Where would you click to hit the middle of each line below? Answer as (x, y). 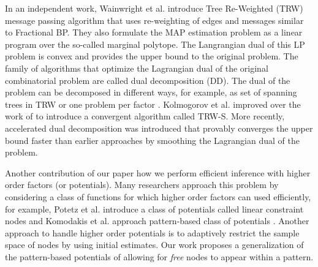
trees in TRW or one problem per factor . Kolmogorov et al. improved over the (153, 104)
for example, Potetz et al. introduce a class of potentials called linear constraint (154, 209)
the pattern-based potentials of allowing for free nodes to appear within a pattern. (159, 256)
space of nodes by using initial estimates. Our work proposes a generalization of (154, 245)
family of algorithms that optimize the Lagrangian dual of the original (137, 68)
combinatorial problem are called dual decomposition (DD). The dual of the (148, 80)
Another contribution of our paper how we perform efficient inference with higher (158, 172)
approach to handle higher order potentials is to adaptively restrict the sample (152, 232)
